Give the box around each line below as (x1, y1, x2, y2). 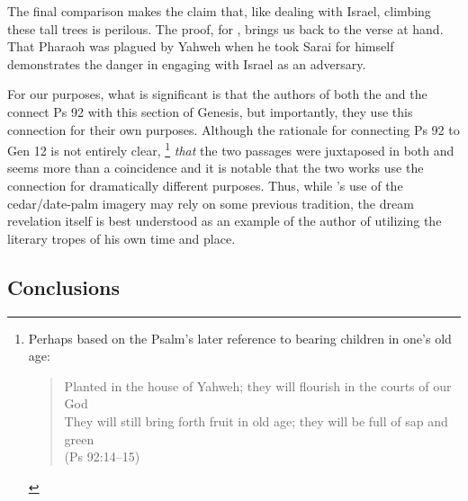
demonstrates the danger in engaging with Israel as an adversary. (7, 54, 366, 73)
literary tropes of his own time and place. (7, 228, 236, 247)
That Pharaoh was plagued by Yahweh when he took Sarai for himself (7, 37, 394, 56)
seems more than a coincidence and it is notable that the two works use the (7, 158, 424, 177)
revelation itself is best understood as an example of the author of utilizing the (7, 211, 442, 230)
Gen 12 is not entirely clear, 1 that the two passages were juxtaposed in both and (7, 139, 454, 159)
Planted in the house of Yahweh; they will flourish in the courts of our (64, 376, 452, 395)
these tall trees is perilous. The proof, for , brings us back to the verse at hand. (7, 19, 444, 38)
